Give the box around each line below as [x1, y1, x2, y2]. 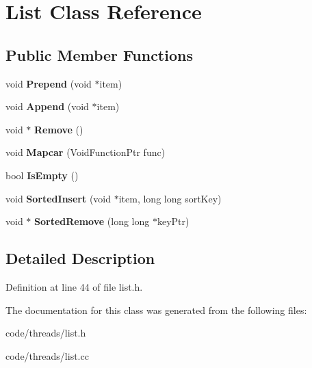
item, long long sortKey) [118, 191, 222, 205]
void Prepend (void [5, 76, 92, 90]
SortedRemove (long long [34, 214, 150, 228]
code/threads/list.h [5, 326, 86, 340]
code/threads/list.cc [5, 348, 89, 363]
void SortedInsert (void [5, 191, 112, 205]
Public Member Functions [5, 44, 193, 65]
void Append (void [5, 99, 89, 114]
